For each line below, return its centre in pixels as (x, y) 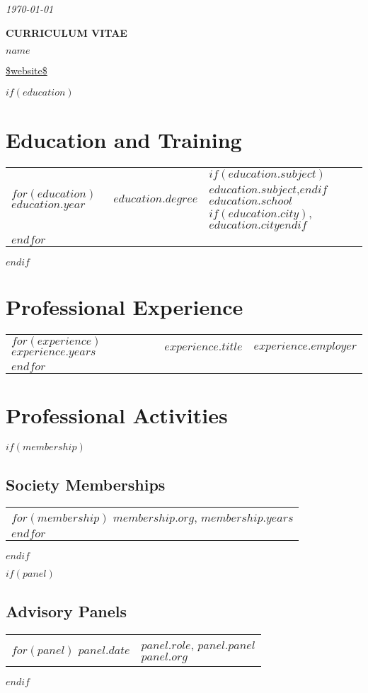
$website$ (27, 70)
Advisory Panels (67, 611)
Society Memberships (86, 484)
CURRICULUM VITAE (67, 32)
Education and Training (124, 139)
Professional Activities (117, 415)
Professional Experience (125, 307)
